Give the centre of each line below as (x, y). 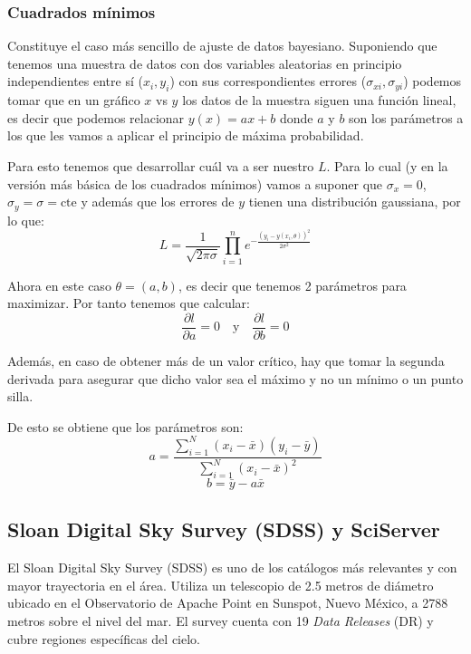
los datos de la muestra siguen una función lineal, (319, 100)
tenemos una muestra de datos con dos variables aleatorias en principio (205, 63)
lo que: (26, 220)
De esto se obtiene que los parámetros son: (125, 426)
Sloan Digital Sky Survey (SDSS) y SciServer (224, 529)
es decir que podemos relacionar (96, 117)
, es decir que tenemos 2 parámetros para (292, 285)
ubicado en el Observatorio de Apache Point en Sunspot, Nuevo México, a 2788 (228, 603)
